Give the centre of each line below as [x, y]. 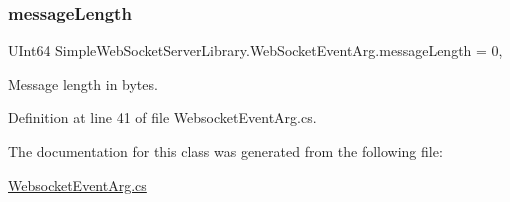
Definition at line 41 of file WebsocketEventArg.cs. [162, 117]
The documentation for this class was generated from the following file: [225, 151]
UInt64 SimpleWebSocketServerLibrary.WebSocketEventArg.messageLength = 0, [255, 50]
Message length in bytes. [83, 83]
